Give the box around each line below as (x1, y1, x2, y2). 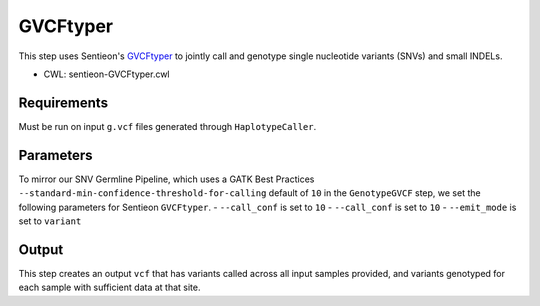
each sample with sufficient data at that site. (18, 281, 201, 294)
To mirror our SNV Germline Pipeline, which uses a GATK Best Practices (18, 173, 315, 185)
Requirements (18, 94, 109, 111)
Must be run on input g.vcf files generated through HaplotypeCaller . (18, 120, 317, 132)
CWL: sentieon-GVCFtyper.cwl (43, 68, 170, 80)
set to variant (18, 215, 82, 227)
